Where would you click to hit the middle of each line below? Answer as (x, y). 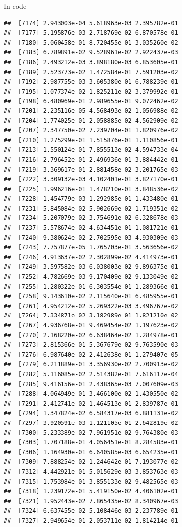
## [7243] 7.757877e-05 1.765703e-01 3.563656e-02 (91, 248)
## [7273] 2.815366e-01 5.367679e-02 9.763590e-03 (91, 345)
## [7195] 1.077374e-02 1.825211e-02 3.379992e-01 (91, 91)
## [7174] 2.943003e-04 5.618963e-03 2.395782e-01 (91, 23)
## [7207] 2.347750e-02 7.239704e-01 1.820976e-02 (91, 131)
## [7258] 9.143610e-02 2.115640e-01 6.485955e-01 (91, 296)
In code (15, 6)
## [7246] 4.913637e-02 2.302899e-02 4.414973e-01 (91, 257)
